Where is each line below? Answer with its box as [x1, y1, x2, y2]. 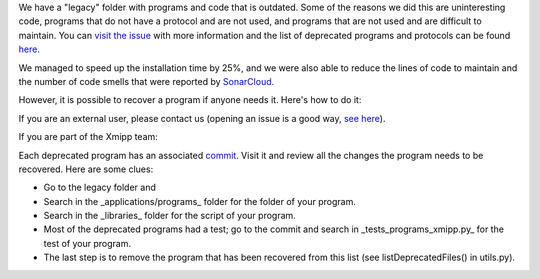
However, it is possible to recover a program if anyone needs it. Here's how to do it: [18, 94, 362, 106]
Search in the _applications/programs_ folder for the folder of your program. [43, 195, 357, 207]
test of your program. [43, 237, 132, 249]
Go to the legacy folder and [43, 181, 157, 194]
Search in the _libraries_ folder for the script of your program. [43, 210, 297, 222]
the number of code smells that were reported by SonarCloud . [18, 75, 275, 87]
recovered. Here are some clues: [18, 163, 154, 175]
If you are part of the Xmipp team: [18, 131, 159, 143]
